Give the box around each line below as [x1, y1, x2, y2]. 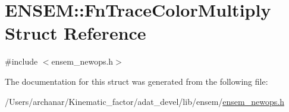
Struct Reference [5, 21, 146, 45]
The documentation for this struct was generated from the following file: [5, 75, 268, 87]
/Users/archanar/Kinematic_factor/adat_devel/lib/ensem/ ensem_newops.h [5, 95, 284, 107]
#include [5, 55, 38, 68]
